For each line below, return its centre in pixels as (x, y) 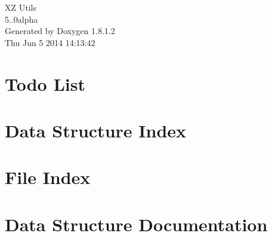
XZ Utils (21, 7)
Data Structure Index (96, 130)
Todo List (45, 83)
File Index (48, 177)
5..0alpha (21, 19)
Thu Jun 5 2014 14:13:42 (50, 42)
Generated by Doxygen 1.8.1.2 (60, 31)
